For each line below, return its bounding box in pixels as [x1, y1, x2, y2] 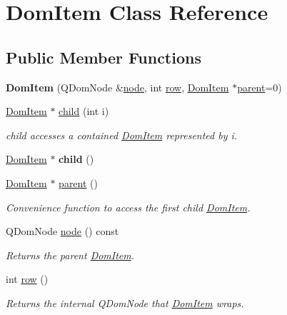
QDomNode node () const [6, 224, 119, 239]
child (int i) [59, 104, 109, 119]
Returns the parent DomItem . [6, 247, 135, 262]
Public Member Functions [6, 46, 201, 68]
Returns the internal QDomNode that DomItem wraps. [6, 295, 244, 310]
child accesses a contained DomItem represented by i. [6, 127, 238, 142]
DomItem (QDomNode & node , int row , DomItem [6, 79, 229, 94]
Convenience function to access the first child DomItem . [6, 199, 251, 214]
